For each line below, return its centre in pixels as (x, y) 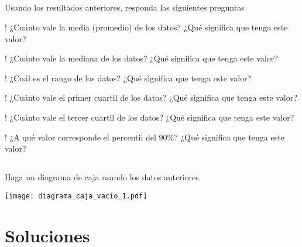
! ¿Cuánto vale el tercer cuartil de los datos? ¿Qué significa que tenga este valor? (150, 117)
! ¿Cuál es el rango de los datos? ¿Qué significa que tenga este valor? (128, 78)
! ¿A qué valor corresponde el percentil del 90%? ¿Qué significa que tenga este (145, 137)
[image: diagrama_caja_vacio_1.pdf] (76, 196)
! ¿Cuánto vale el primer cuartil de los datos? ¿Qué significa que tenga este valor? (151, 97)
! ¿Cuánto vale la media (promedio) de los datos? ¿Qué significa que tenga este (146, 27)
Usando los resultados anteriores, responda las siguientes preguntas (125, 7)
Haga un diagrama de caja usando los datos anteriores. (103, 177)
